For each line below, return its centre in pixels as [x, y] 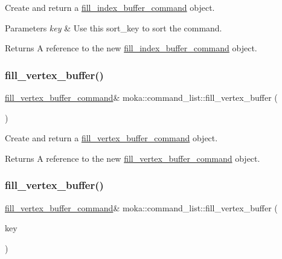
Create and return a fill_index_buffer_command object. [110, 7]
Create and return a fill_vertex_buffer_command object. [111, 138]
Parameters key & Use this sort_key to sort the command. [114, 27]
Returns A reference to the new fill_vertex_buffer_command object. [133, 158]
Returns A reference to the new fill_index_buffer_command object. [131, 48]
